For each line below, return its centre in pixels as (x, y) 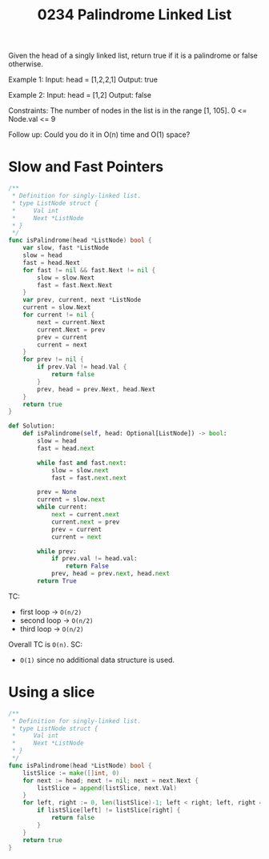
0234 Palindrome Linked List (134, 15)
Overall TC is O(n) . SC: (45, 644)
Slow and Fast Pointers (86, 167)
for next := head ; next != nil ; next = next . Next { (110, 781)
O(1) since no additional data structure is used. (97, 660)
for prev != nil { (53, 359)
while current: (62, 507)
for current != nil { (58, 315)
